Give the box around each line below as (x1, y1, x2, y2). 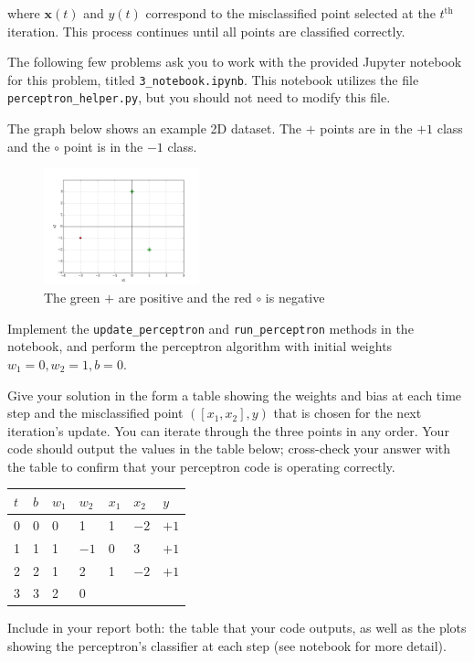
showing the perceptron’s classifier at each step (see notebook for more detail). (7, 636, 447, 656)
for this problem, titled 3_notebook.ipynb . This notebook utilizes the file (7, 69, 419, 89)
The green (44, 288, 100, 307)
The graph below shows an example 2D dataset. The (7, 119, 302, 138)
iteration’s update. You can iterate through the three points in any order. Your (7, 421, 449, 440)
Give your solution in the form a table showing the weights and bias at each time (7, 385, 462, 404)
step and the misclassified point (7, 403, 184, 422)
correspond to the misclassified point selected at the (145, 4, 436, 22)
